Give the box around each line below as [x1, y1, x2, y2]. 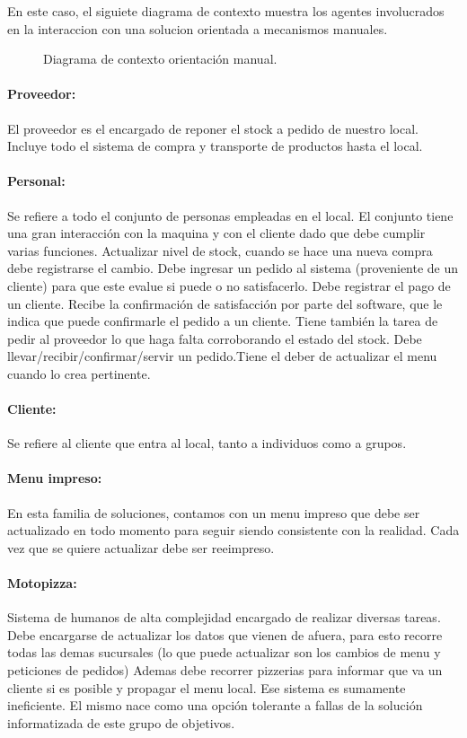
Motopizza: [7, 574, 77, 593]
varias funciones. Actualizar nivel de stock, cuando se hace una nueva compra [7, 241, 433, 259]
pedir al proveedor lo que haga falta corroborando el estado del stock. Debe [7, 329, 422, 347]
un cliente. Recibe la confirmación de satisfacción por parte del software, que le [7, 294, 443, 312]
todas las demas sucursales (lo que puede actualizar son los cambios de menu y [7, 643, 441, 662]
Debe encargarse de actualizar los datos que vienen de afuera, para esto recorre [7, 625, 443, 644]
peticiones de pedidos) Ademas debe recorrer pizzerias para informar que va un [7, 661, 443, 680]
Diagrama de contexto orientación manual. [43, 49, 278, 68]
